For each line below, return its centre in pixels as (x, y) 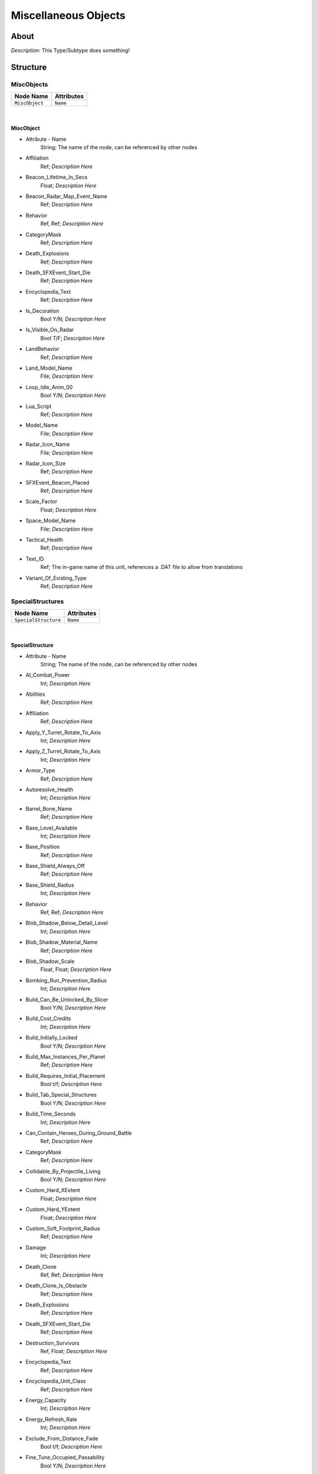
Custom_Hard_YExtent (53, 1209)
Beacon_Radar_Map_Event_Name (66, 196)
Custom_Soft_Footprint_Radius (63, 1228)
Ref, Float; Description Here (74, 1351)
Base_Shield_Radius (50, 885)
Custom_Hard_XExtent (53, 1190)
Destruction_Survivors (52, 1343)
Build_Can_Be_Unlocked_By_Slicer (67, 999)
